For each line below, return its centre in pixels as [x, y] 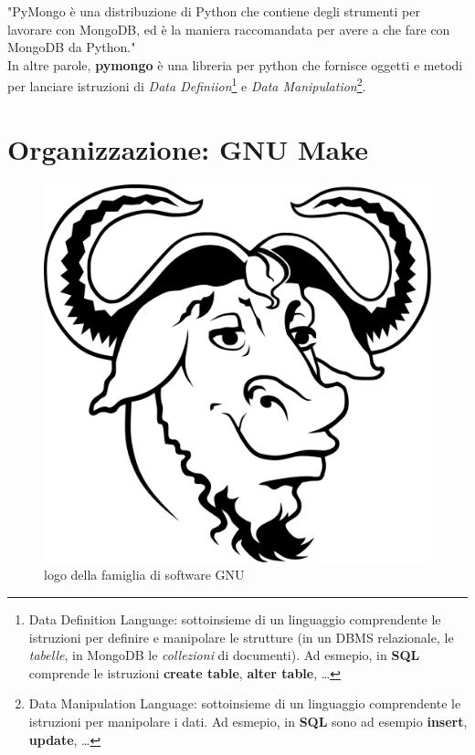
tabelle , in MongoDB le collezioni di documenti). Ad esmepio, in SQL [224, 655]
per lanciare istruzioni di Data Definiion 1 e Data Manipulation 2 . [187, 85]
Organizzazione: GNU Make [188, 148]
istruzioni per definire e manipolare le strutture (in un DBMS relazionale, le [241, 637]
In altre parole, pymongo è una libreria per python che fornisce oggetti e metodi [235, 64]
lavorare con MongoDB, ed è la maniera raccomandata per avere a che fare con [229, 29]
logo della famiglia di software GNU [144, 575]
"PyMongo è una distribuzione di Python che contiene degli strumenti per [214, 11]
